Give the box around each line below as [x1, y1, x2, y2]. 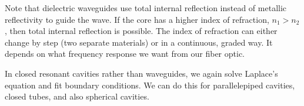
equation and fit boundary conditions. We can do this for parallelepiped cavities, [5, 78, 295, 91]
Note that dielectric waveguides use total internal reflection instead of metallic [5, 2, 287, 13]
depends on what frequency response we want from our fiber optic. [5, 47, 245, 60]
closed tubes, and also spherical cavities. [5, 90, 149, 102]
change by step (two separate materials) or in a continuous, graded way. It [5, 36, 273, 48]
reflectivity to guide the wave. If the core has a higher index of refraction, [5, 13, 269, 25]
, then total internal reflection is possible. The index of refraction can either [5, 25, 278, 37]
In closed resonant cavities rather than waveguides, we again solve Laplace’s [5, 67, 278, 79]
